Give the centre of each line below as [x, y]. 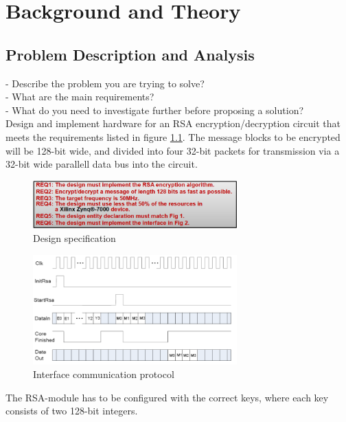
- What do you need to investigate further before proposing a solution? [155, 110]
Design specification [74, 238]
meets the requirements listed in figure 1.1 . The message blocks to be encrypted [173, 136]
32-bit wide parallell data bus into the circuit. [102, 164]
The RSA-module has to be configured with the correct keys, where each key [167, 397]
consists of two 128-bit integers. [72, 411]
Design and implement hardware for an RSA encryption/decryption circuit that [173, 123]
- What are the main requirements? [80, 97]
